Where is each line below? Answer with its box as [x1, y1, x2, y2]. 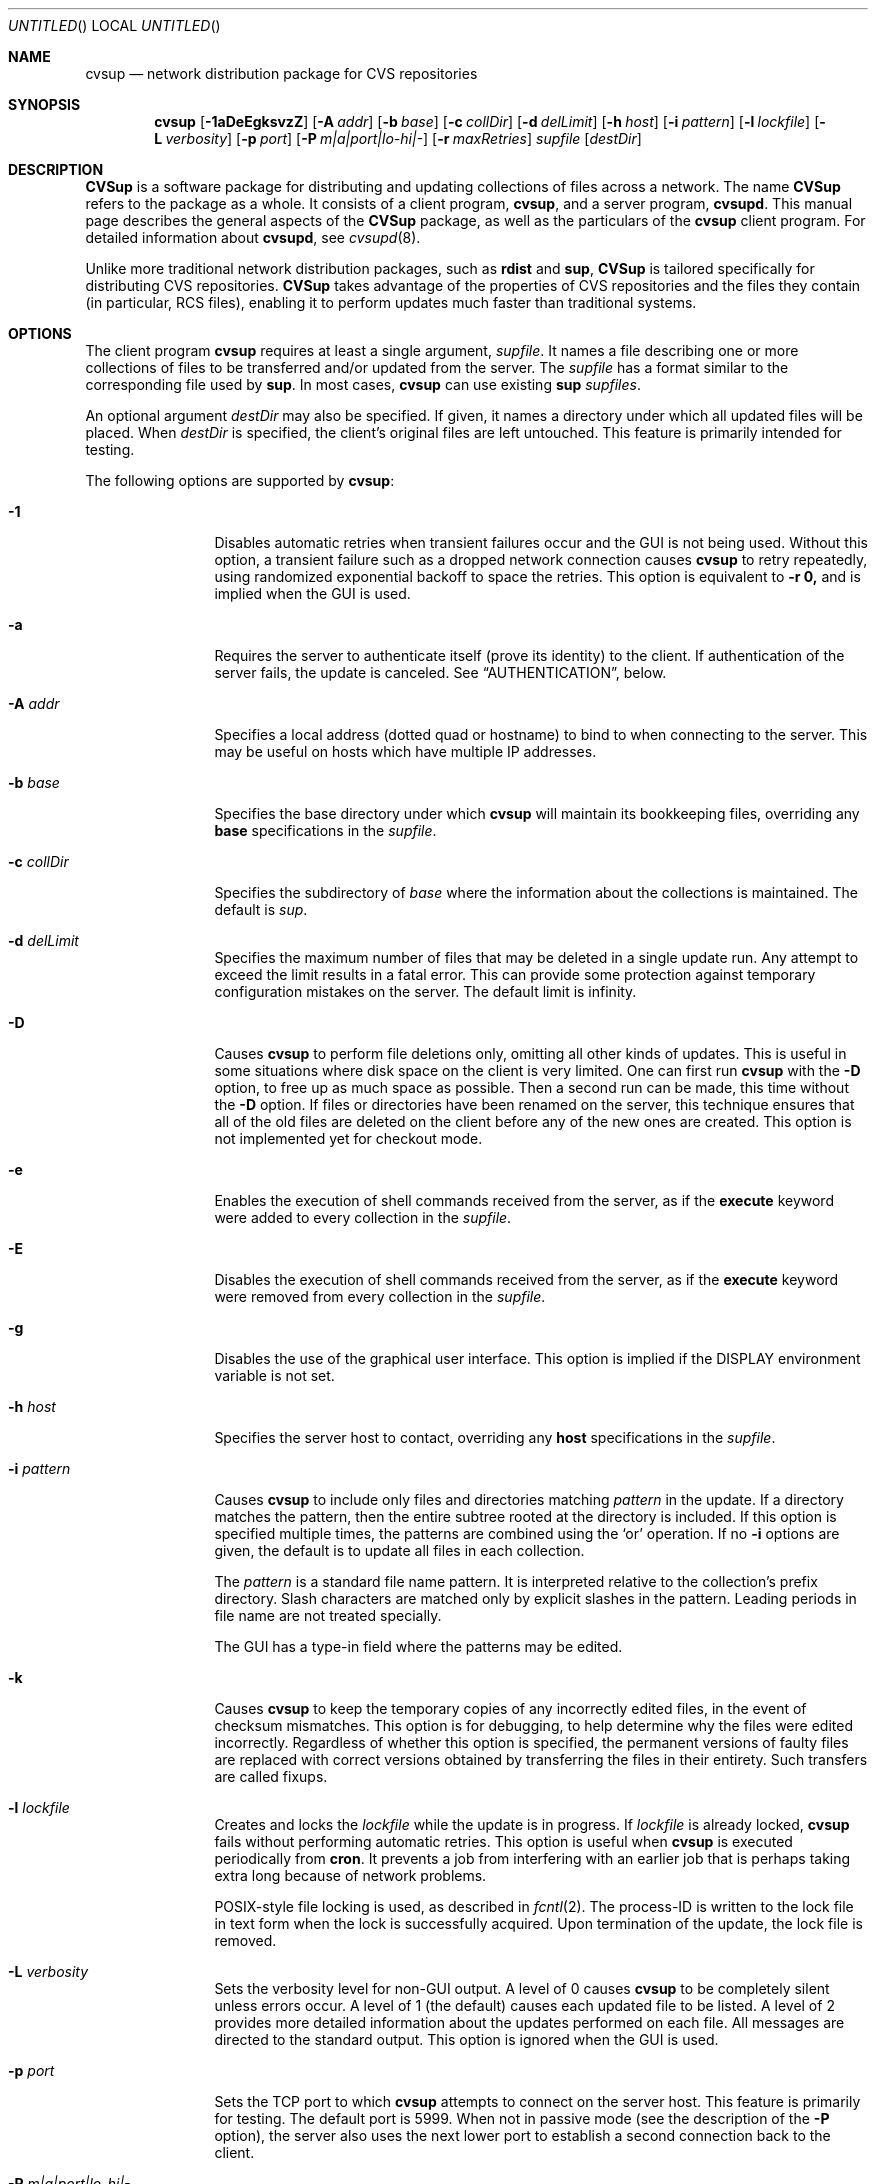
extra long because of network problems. [214, 1867, 487, 1884]
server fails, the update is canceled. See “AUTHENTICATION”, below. [214, 664, 667, 681]
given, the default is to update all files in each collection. [214, 1542, 585, 1559]
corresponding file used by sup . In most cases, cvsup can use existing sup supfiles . [85, 376, 641, 393]
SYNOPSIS [8, 96, 81, 113]
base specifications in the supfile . [214, 822, 437, 839]
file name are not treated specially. [214, 1607, 442, 1624]
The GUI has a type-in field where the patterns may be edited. [214, 1638, 623, 1655]
